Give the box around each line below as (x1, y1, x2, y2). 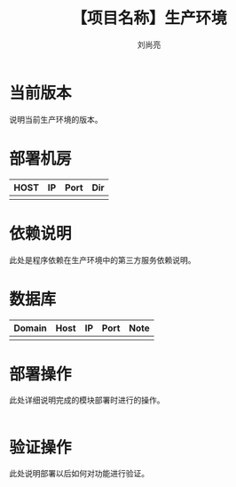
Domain (13, 322, 47, 334)
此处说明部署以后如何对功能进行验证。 (9, 468, 149, 479)
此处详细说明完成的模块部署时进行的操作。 (9, 395, 165, 405)
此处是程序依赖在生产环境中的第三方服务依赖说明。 (9, 254, 196, 265)
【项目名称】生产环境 (70, 8, 227, 28)
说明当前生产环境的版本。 (9, 114, 103, 124)
